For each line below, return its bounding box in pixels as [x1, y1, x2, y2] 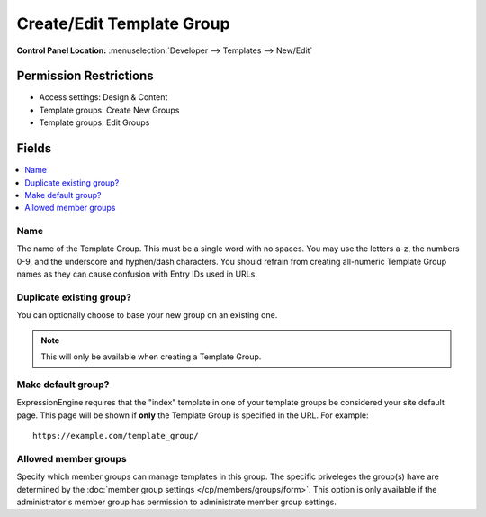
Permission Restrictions [16, 68, 154, 84]
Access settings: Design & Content [39, 92, 168, 103]
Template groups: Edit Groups [39, 117, 150, 128]
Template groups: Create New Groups [39, 104, 180, 115]
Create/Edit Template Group [16, 14, 230, 33]
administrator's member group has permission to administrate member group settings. [16, 496, 337, 507]
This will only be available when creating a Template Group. [40, 351, 262, 362]
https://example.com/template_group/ [32, 431, 200, 441]
